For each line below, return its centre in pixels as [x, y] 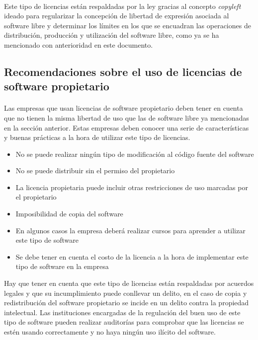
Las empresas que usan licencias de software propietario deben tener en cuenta [124, 108]
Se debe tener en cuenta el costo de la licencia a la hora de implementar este [132, 256]
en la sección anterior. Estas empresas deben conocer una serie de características [127, 127]
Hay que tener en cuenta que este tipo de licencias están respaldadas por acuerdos [129, 283]
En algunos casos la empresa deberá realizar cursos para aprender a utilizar [130, 230]
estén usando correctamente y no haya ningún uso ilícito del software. [110, 332]
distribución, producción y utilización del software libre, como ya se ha [112, 35]
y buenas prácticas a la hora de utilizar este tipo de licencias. [97, 137]
